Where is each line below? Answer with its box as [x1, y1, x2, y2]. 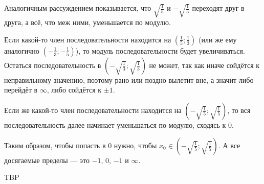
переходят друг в [192, 3, 245, 13]
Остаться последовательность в [4, 59, 101, 70]
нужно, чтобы [114, 140, 157, 150]
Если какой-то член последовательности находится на [4, 34, 171, 44]
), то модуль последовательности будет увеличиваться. [75, 45, 245, 56]
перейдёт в [4, 84, 38, 95]
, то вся [227, 105, 251, 116]
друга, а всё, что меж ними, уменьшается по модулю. [4, 17, 171, 28]
